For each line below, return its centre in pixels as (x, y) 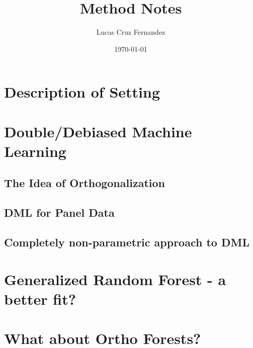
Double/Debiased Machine (98, 131)
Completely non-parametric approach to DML (127, 242)
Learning (35, 151)
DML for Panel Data (59, 212)
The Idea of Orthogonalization (85, 183)
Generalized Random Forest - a (115, 279)
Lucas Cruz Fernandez (131, 32)
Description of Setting (82, 92)
